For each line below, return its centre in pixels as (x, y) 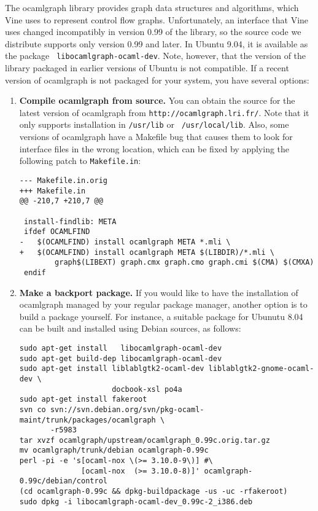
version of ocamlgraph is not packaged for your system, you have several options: (157, 80)
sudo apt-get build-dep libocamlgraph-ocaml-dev (121, 358)
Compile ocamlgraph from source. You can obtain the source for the (157, 100)
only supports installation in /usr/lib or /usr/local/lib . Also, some (154, 124)
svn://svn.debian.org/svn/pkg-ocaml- (127, 409)
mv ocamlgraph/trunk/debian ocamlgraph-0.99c (114, 451)
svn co (33, 409)
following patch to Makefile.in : (80, 161)
